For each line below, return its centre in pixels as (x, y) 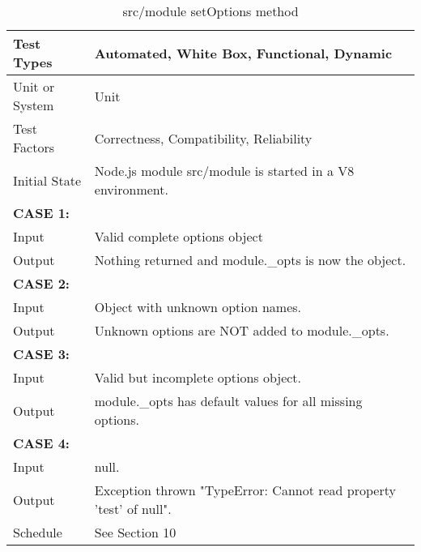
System (34, 105)
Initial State (47, 180)
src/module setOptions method (210, 11)
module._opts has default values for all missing (228, 401)
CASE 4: (41, 443)
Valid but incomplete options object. (198, 377)
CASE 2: (41, 283)
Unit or (34, 86)
